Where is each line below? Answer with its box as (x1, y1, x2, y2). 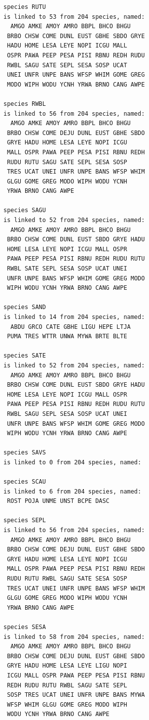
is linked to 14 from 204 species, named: (3, 314, 145, 320)
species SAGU (3, 207, 46, 214)
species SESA (3, 624, 46, 630)
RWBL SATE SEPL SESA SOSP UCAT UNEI (7, 265, 127, 272)
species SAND (3, 304, 46, 311)
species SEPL (3, 517, 46, 524)
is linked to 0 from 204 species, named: (3, 458, 142, 466)
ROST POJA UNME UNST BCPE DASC (7, 497, 110, 505)
